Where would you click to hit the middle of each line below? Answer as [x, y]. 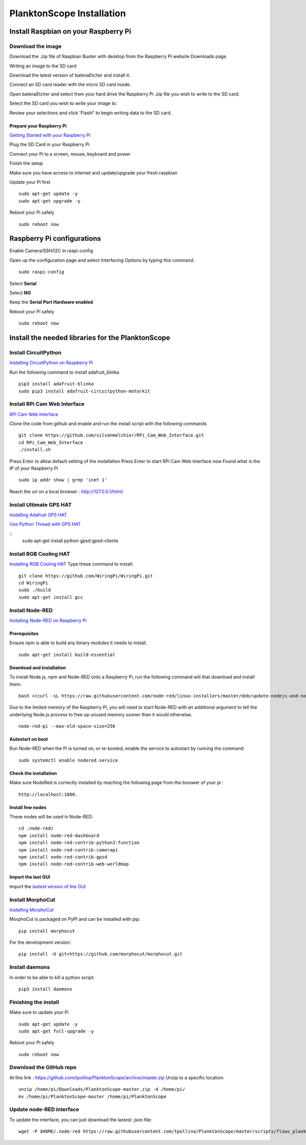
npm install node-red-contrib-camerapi [68, 850]
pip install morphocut [47, 931]
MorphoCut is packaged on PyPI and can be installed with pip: [75, 919]
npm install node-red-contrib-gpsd [63, 857]
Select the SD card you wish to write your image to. [63, 103]
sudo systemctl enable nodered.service [68, 760]
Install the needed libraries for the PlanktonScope [90, 338]
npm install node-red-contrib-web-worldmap [74, 864]
